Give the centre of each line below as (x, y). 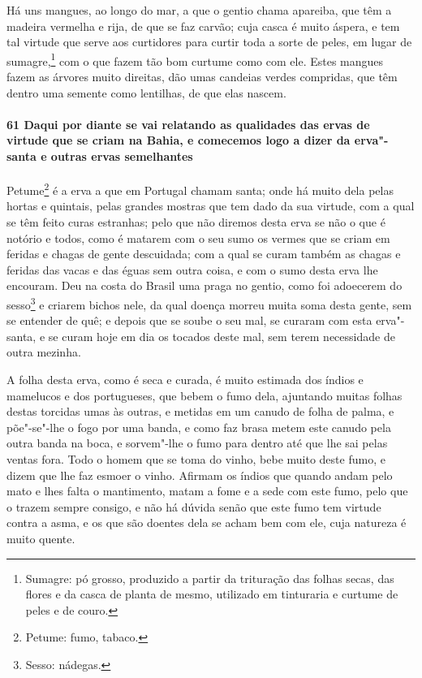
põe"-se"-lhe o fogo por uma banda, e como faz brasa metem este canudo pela (199, 427)
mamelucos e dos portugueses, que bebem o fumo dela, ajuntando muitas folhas (205, 395)
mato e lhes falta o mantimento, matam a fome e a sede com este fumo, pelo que (207, 491)
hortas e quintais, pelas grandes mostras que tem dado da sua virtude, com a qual (211, 206)
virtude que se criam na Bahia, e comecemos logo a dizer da (179, 140)
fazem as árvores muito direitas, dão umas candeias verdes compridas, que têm (202, 77)
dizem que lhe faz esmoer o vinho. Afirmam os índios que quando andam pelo (200, 475)
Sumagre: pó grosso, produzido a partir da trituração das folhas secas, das (210, 578)
